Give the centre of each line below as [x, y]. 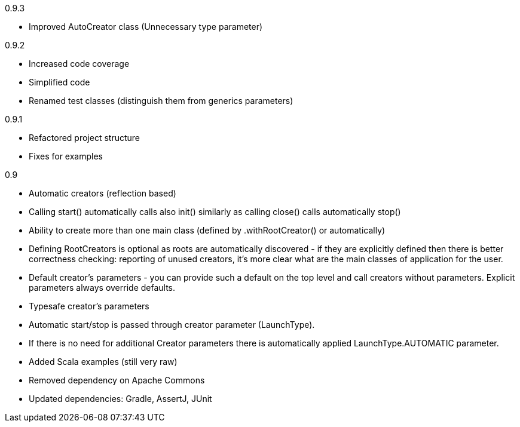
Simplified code [59, 82]
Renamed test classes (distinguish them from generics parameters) [161, 101]
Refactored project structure [84, 138]
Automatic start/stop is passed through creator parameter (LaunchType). [172, 325]
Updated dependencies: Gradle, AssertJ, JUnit [120, 399]
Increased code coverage [79, 64]
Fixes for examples [66, 156]
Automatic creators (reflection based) [103, 193]
